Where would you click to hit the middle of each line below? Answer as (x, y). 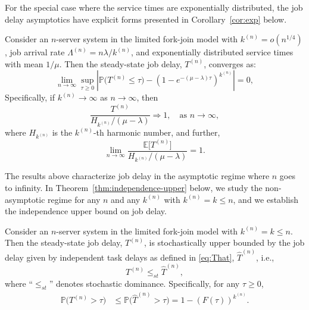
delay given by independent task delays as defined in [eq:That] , (120, 257)
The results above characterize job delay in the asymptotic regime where (137, 176)
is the (62, 132)
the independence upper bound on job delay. (86, 211)
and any (126, 199)
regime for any (74, 199)
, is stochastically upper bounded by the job (224, 242)
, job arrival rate (35, 52)
